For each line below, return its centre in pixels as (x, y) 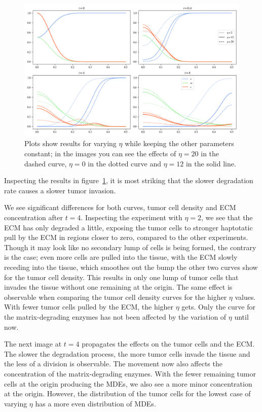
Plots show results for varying (70, 143)
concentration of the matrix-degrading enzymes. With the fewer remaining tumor (130, 373)
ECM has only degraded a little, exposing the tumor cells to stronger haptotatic (128, 227)
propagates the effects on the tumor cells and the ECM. (168, 344)
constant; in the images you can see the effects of (100, 153)
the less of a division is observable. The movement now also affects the (113, 364)
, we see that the (227, 217)
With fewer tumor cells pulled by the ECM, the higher (89, 307)
